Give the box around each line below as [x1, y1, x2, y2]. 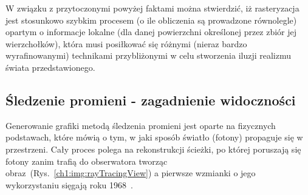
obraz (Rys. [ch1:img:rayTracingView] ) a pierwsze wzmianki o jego [5, 167, 256, 179]
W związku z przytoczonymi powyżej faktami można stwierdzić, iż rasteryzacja [5, 2, 299, 14]
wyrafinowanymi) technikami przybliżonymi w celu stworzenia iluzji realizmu [5, 49, 292, 62]
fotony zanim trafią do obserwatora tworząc [5, 154, 168, 167]
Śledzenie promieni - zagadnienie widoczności [5, 90, 296, 109]
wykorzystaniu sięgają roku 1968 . [5, 178, 133, 191]
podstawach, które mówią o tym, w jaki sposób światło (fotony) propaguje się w [5, 131, 303, 144]
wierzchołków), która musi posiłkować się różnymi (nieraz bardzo [5, 37, 247, 50]
